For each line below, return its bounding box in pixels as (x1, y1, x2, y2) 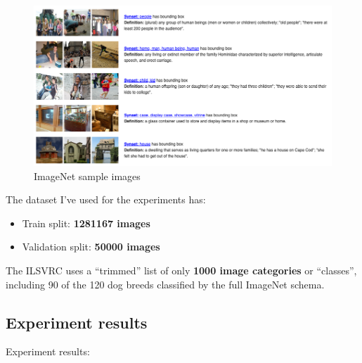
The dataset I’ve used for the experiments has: (6, 192, 206, 207)
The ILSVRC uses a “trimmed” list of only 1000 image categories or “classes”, (6, 263, 357, 278)
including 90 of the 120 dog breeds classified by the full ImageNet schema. (6, 276, 325, 291)
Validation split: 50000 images (22, 239, 160, 254)
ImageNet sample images (34, 168, 141, 183)
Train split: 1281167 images (22, 215, 150, 230)
